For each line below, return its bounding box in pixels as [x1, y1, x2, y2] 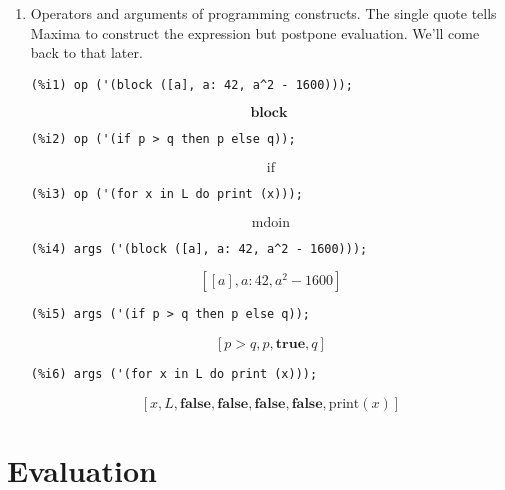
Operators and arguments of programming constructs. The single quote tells [30, 3, 497, 23]
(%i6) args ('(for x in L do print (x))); [30, 367, 318, 382]
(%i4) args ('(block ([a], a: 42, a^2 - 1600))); [30, 241, 368, 256]
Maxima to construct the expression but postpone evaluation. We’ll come [30, 22, 480, 43]
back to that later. [30, 42, 143, 63]
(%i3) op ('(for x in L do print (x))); [30, 187, 303, 202]
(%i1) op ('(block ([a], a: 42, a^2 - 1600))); [30, 77, 353, 92]
